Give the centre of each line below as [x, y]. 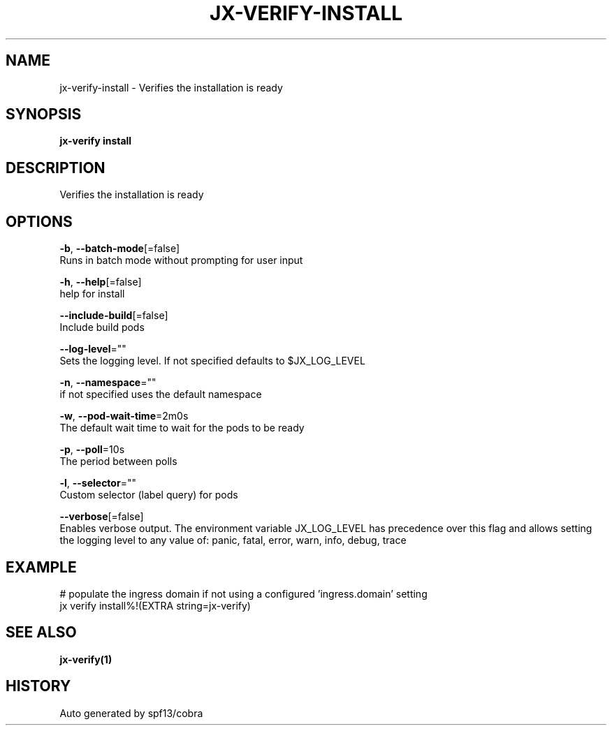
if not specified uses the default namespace [161, 394]
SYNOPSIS [44, 115]
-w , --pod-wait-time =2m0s [124, 416]
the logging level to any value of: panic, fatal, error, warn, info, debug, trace [233, 540]
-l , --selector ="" [98, 483]
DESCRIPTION [56, 168]
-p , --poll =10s [92, 450]
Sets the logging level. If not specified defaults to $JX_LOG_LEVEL [212, 361]
